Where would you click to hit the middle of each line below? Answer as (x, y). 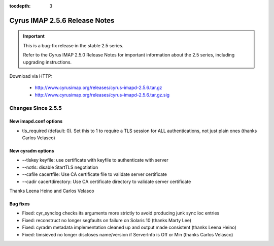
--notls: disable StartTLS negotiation (60, 167)
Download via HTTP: (31, 76)
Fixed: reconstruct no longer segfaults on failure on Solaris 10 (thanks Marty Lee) (107, 220)
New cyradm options (32, 151)
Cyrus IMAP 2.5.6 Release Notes (62, 20)
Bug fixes (20, 204)
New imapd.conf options (36, 121)
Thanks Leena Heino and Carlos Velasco (52, 191)
